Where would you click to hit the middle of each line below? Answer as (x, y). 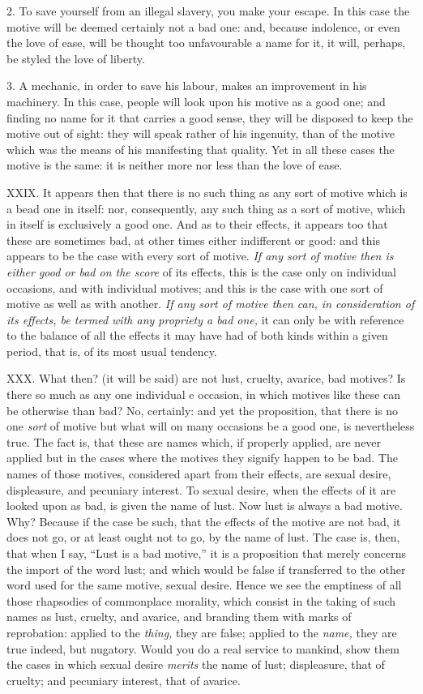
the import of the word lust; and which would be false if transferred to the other (206, 569)
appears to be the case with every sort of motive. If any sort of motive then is (200, 256)
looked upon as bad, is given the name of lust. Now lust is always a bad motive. (205, 506)
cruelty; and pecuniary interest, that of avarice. (124, 680)
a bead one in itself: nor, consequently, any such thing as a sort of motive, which (206, 208)
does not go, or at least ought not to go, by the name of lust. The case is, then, (203, 537)
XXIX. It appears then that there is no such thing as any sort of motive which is (207, 192)
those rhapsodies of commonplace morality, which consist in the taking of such (201, 600)
